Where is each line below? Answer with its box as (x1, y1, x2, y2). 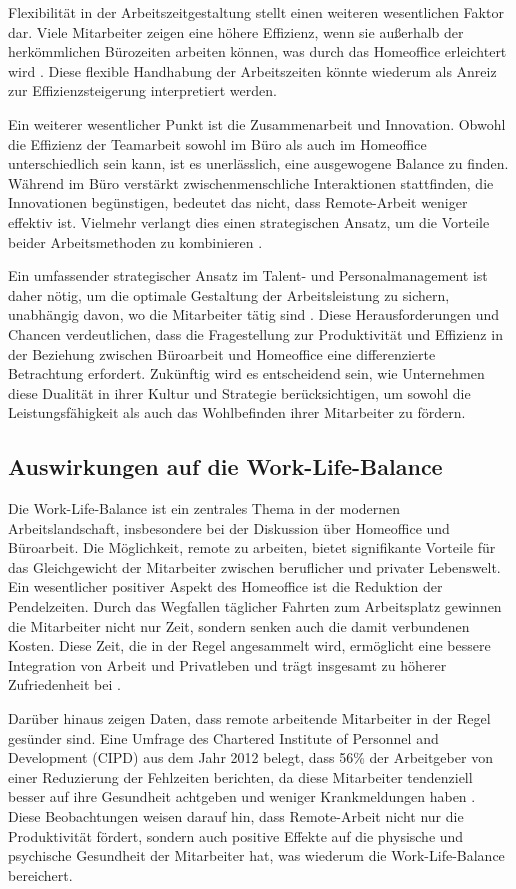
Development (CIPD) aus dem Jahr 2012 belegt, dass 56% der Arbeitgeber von (8, 747, 493, 768)
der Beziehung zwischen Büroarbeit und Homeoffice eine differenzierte (8, 343, 436, 364)
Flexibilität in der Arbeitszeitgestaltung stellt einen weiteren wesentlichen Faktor (8, 2, 504, 22)
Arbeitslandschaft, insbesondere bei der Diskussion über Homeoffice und (8, 517, 450, 538)
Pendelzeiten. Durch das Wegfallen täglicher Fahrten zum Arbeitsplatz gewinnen (8, 596, 502, 617)
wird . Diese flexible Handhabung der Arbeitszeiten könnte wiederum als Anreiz (8, 60, 497, 81)
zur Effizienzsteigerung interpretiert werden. (8, 80, 277, 101)
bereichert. (8, 864, 73, 885)
